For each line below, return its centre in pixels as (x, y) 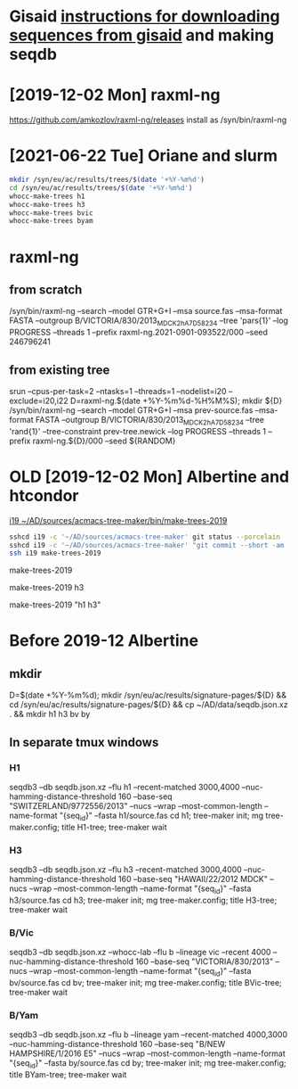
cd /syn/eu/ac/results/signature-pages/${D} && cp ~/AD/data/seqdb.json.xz (149, 705)
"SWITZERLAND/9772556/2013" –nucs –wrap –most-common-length (136, 805)
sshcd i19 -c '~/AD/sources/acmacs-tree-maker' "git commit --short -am (147, 545)
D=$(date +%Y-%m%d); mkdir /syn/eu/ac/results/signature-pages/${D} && (148, 695)
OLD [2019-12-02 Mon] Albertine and (149, 477)
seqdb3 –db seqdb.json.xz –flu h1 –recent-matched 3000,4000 (125, 787)
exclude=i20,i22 (39, 400)
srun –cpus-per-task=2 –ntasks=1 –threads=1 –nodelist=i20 (118, 391)
